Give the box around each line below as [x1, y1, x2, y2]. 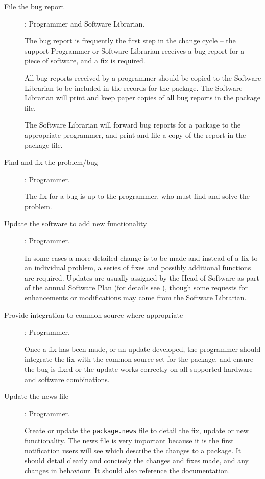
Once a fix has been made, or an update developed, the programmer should [25, 343, 261, 354]
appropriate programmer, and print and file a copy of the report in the [25, 129, 246, 140]
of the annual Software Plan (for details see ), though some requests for [25, 282, 248, 293]
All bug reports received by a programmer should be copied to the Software [25, 72, 261, 83]
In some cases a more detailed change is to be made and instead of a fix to [25, 252, 258, 263]
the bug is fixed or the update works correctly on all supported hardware [25, 364, 253, 374]
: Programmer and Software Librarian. [25, 18, 145, 29]
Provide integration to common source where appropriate [4, 309, 183, 320]
